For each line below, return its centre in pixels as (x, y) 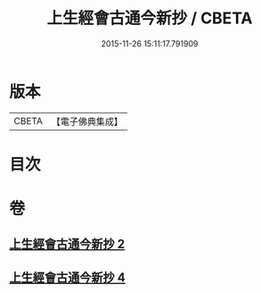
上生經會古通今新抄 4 (68, 277)
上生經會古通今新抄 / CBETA (150, 18)
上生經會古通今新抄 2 (67, 244)
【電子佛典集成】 (87, 121)
